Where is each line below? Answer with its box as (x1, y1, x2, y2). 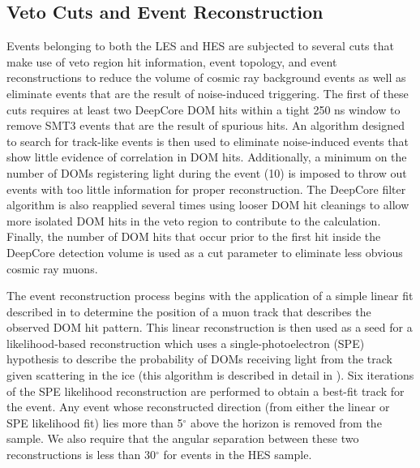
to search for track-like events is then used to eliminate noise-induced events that (6, 132, 409, 149)
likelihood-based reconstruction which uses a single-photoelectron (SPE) (6, 334, 365, 351)
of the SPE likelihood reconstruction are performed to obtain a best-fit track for (6, 382, 405, 399)
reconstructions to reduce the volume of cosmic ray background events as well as (6, 69, 406, 86)
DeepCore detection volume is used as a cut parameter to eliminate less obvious (6, 243, 403, 260)
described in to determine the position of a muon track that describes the (6, 303, 371, 320)
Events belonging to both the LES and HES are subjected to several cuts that (6, 37, 394, 54)
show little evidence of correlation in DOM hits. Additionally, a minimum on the (6, 148, 407, 165)
